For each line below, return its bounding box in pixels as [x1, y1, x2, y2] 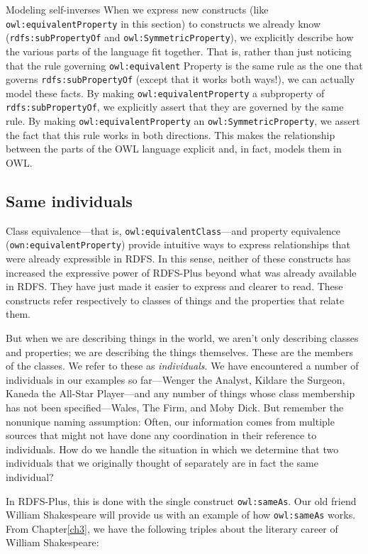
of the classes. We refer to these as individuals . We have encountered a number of [6, 358, 359, 373]
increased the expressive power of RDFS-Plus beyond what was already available [6, 265, 357, 279]
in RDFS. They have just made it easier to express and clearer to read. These [6, 279, 343, 294]
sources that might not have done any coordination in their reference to [6, 428, 317, 443]
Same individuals [6, 189, 133, 211]
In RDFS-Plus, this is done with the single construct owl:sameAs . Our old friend [6, 493, 357, 508]
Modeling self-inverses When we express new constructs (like [6, 2, 269, 16]
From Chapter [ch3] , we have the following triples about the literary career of [6, 521, 338, 536]
